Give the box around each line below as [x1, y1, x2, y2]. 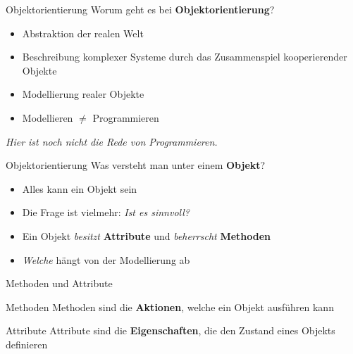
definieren [6, 336, 48, 351]
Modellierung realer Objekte [22, 87, 144, 101]
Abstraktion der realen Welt [22, 25, 144, 40]
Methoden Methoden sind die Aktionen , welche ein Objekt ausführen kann [6, 299, 334, 314]
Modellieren [22, 110, 73, 125]
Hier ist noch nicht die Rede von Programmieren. [6, 134, 218, 148]
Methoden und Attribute [6, 276, 113, 291]
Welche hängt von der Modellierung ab [22, 252, 190, 267]
